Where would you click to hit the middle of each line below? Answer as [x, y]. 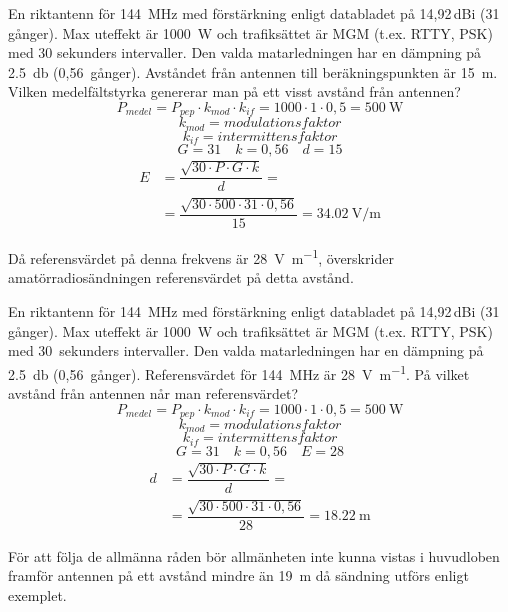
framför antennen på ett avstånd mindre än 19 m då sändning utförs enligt [238, 575]
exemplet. [37, 594]
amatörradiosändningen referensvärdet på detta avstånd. [181, 277]
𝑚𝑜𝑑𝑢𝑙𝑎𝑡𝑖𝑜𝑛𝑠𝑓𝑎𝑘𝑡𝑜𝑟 [282, 425]
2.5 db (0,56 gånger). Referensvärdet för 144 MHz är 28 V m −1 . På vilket [239, 372]
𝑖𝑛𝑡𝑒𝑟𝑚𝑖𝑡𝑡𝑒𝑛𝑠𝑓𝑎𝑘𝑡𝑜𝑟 [277, 438]
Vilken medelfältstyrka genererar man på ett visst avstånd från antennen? [234, 91]
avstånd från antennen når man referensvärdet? [153, 392]
